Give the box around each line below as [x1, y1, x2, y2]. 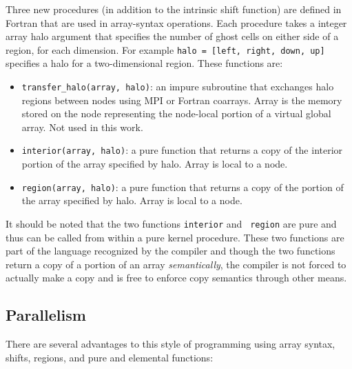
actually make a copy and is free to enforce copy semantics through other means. [6, 270, 347, 285]
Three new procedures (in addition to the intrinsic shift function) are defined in [6, 2, 342, 16]
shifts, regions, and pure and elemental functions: [6, 350, 214, 364]
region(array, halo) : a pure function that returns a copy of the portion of [21, 179, 344, 194]
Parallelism [6, 304, 86, 326]
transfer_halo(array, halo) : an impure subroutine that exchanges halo [21, 79, 334, 94]
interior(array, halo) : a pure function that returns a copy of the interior [21, 143, 343, 157]
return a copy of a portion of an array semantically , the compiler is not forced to [6, 257, 346, 271]
